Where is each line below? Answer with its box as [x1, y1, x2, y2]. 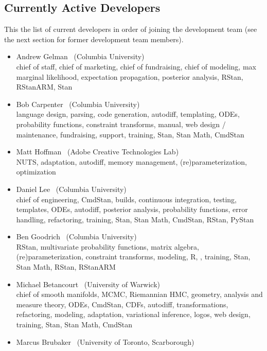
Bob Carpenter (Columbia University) [16, 98, 140, 109]
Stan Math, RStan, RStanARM [16, 261, 116, 272]
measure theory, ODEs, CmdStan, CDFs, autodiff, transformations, [16, 299, 228, 309]
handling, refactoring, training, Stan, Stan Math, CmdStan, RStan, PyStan [16, 214, 254, 224]
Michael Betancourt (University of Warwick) [16, 278, 161, 289]
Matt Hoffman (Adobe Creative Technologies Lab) [16, 146, 179, 157]
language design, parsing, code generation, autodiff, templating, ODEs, [16, 109, 240, 119]
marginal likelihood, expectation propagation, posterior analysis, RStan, [16, 71, 243, 82]
